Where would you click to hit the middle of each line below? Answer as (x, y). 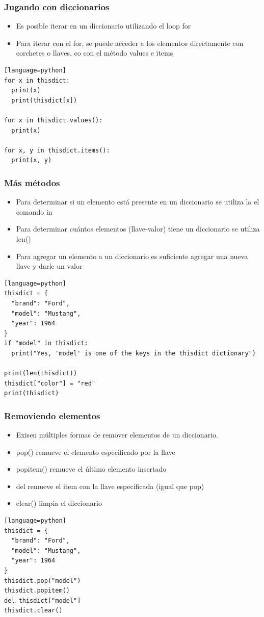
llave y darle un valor (49, 266)
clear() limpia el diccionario (59, 503)
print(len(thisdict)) (41, 374)
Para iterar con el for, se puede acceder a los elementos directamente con (130, 43)
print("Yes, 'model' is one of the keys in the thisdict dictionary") (134, 353)
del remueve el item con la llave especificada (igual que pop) (110, 486)
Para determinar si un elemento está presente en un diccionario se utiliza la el (138, 202)
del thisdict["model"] (43, 600)
